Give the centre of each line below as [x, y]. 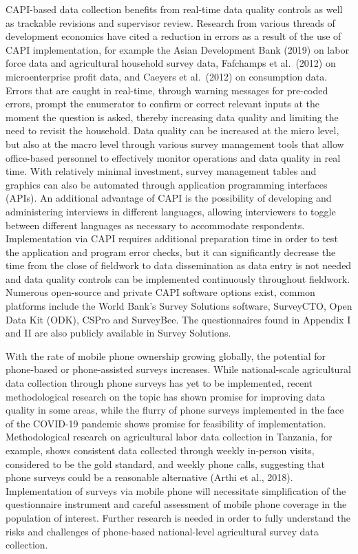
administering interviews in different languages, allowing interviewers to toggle [171, 211]
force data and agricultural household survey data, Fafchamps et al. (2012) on [171, 63]
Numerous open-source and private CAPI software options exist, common [160, 292]
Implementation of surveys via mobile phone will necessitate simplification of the [176, 490]
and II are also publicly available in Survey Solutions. [118, 333]
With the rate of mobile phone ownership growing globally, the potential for [166, 355]
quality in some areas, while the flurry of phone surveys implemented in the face [175, 410]
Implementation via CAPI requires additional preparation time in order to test [172, 238]
